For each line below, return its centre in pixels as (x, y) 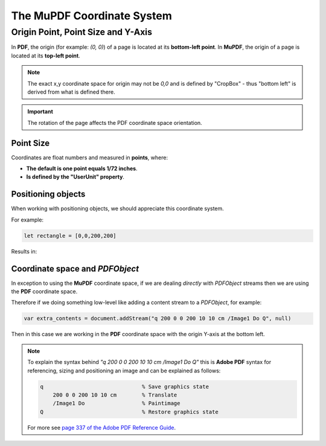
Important (40, 112)
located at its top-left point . (46, 56)
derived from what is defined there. (71, 92)
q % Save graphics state (125, 387)
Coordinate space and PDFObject (75, 269)
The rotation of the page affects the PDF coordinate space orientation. (115, 123)
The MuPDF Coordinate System (91, 16)
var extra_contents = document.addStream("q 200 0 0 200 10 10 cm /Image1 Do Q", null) (158, 319)
